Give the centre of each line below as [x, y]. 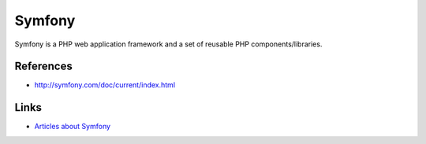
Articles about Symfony [72, 127]
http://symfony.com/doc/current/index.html [105, 85]
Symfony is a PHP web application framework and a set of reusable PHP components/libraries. [168, 44]
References [43, 66]
